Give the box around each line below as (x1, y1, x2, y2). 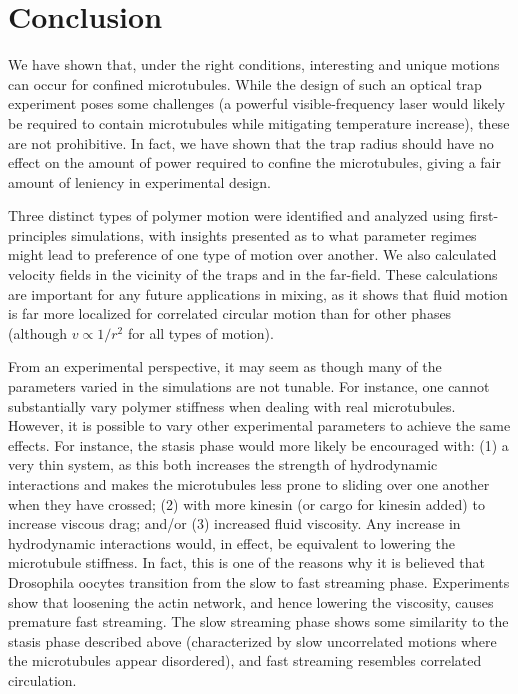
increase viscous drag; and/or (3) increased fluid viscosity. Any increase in (8, 513, 461, 534)
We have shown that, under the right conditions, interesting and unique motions (8, 54, 500, 75)
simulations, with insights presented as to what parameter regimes (71, 224, 477, 245)
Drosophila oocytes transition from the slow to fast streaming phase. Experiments (8, 571, 510, 592)
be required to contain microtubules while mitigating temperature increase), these (8, 112, 510, 133)
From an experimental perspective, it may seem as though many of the (8, 356, 442, 377)
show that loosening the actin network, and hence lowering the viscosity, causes (8, 591, 494, 612)
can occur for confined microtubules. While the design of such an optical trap (8, 73, 482, 94)
